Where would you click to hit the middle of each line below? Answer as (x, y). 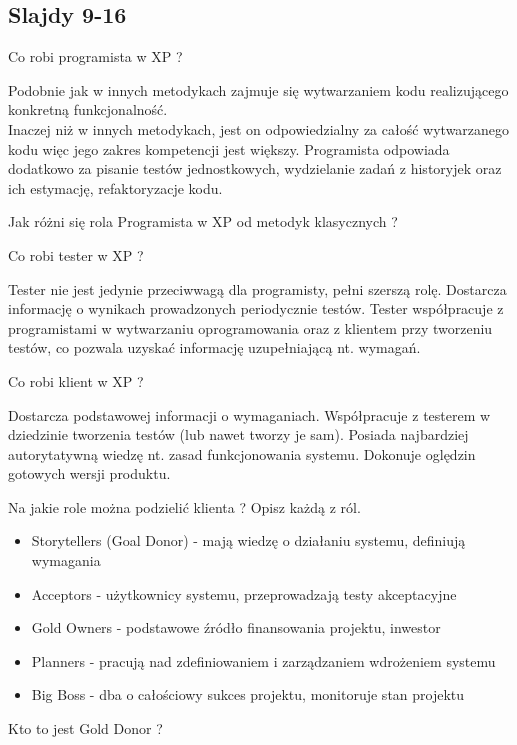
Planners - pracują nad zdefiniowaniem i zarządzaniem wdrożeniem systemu (263, 660)
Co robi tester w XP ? (76, 254)
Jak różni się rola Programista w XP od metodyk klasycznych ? (203, 221)
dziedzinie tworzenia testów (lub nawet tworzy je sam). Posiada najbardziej (238, 434)
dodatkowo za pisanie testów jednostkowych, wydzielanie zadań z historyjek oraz (255, 168)
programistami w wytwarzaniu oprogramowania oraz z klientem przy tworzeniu (250, 327)
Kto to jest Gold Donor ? (85, 728)
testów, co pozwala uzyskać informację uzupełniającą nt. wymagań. (214, 347)
